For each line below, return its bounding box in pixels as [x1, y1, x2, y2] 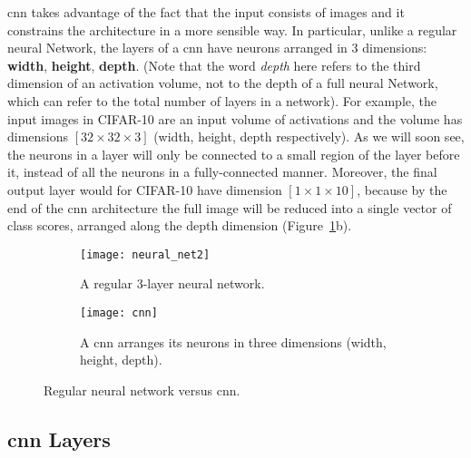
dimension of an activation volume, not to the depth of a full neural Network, [7, 73, 438, 93]
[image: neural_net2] [80, 248, 211, 261]
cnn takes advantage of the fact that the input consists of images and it [7, 3, 405, 21]
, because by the [357, 180, 447, 199]
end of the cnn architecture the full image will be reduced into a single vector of [7, 198, 452, 217]
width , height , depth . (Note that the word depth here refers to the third [7, 55, 421, 74]
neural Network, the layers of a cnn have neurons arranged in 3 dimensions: [7, 38, 427, 57]
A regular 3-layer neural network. [80, 274, 265, 293]
